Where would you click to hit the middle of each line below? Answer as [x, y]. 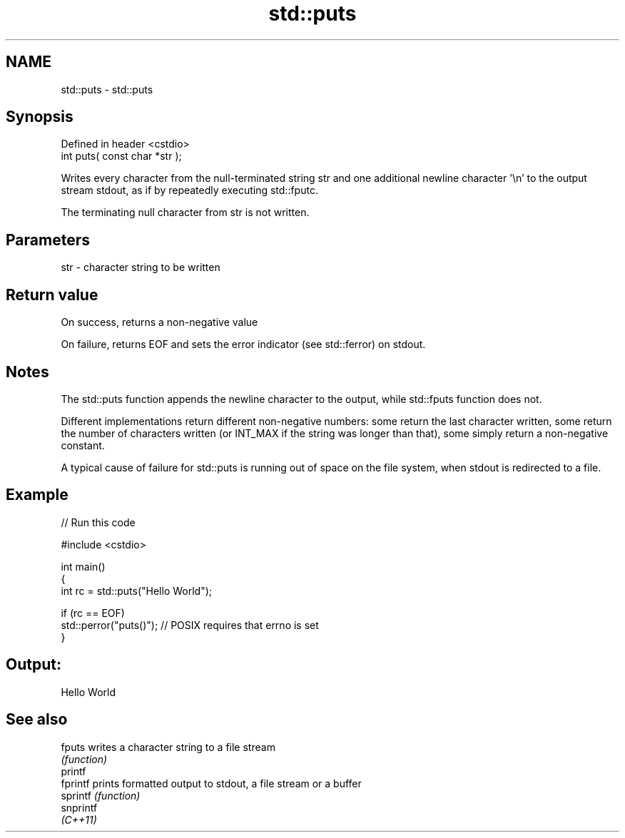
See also [37, 720]
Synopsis [40, 117]
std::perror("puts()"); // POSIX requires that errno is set [190, 625]
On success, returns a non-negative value [159, 322]
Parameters [48, 240]
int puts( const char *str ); [121, 156]
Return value [52, 295]
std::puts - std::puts [107, 89]
